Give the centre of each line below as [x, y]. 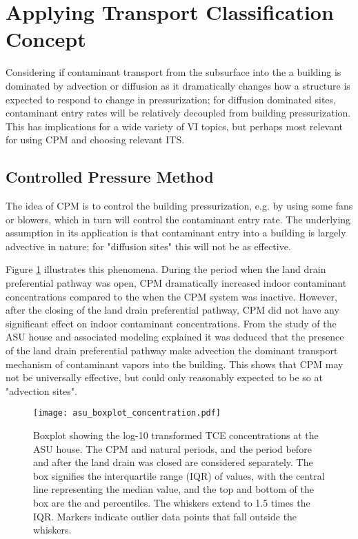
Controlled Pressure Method [110, 177]
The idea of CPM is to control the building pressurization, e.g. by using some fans [179, 206]
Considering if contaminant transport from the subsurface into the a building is [173, 72]
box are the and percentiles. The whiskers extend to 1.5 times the [172, 503]
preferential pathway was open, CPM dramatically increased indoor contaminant [176, 283]
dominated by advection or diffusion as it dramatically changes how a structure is [178, 85]
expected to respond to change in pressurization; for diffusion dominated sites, [171, 99]
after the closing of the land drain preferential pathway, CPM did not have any [172, 310]
